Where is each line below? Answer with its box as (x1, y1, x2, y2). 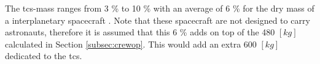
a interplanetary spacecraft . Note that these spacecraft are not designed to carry (5, 13, 310, 26)
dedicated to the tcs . (5, 49, 82, 62)
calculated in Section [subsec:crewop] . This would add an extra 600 (5, 37, 257, 50)
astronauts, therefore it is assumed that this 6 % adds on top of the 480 (5, 26, 275, 38)
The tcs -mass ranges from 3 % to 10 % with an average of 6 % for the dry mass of (5, 2, 314, 14)
